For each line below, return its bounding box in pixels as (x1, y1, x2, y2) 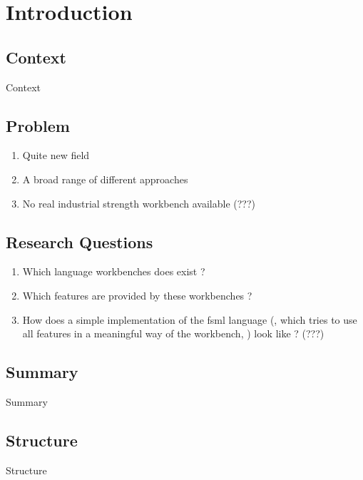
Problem (6, 114, 70, 136)
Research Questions (6, 230, 153, 252)
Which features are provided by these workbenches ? (22, 287, 252, 302)
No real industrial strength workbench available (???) (22, 195, 256, 210)
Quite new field (22, 148, 90, 163)
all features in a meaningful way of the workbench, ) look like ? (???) (22, 326, 324, 341)
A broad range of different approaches (22, 171, 188, 186)
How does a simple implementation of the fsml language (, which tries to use (22, 312, 357, 327)
